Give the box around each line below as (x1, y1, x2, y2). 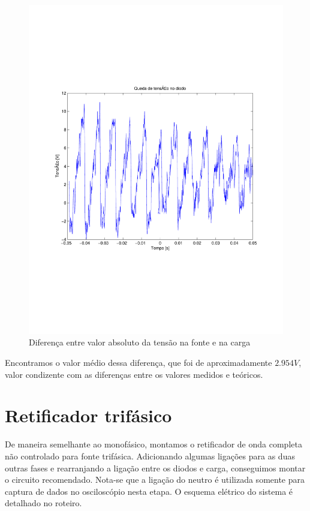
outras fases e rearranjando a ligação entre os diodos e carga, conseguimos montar (5, 461, 306, 474)
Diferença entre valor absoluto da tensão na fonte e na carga (29, 336, 251, 348)
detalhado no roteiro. (5, 497, 82, 509)
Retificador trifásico (5, 403, 172, 428)
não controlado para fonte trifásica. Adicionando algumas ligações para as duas (5, 449, 295, 462)
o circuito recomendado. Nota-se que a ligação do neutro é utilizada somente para (5, 473, 305, 486)
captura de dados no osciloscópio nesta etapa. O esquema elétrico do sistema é (5, 485, 293, 497)
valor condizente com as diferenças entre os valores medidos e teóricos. (5, 368, 263, 380)
